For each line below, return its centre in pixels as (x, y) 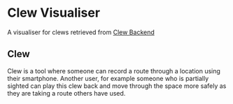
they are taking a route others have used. (66, 93)
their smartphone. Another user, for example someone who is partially (108, 78)
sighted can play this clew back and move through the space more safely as (117, 86)
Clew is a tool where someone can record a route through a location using (114, 70)
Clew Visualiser (54, 13)
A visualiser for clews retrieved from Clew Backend (81, 32)
